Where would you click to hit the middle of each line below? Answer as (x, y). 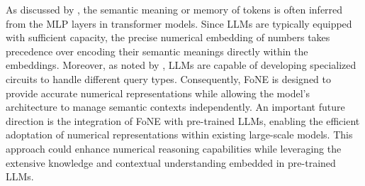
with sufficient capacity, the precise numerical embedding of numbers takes (168, 37)
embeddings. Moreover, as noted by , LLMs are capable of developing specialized (181, 65)
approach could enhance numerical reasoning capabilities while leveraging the (174, 148)
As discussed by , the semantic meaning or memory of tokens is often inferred (174, 9)
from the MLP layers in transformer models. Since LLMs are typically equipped (179, 23)
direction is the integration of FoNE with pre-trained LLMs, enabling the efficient (183, 120)
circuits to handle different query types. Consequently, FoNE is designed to (169, 78)
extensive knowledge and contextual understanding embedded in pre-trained (171, 162)
